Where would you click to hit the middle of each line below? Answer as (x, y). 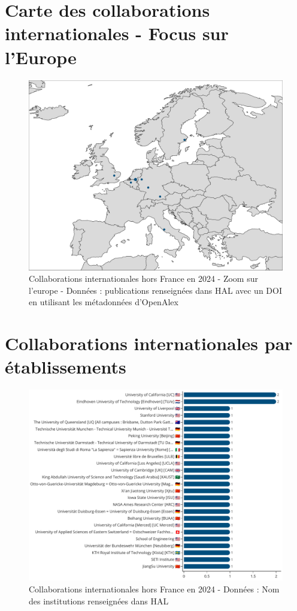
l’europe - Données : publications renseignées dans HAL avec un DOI (155, 290)
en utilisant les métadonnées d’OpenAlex (104, 302)
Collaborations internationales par (149, 343)
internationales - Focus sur (117, 33)
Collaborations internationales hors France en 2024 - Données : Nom (154, 589)
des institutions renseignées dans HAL (99, 601)
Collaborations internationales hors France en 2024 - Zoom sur (143, 279)
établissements (66, 367)
